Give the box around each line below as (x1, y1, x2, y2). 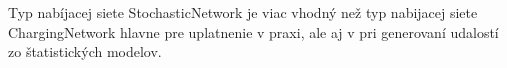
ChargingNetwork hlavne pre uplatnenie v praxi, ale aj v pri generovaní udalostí (8, 21, 499, 42)
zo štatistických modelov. (8, 41, 162, 62)
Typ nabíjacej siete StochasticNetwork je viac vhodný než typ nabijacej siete (8, 2, 478, 22)
